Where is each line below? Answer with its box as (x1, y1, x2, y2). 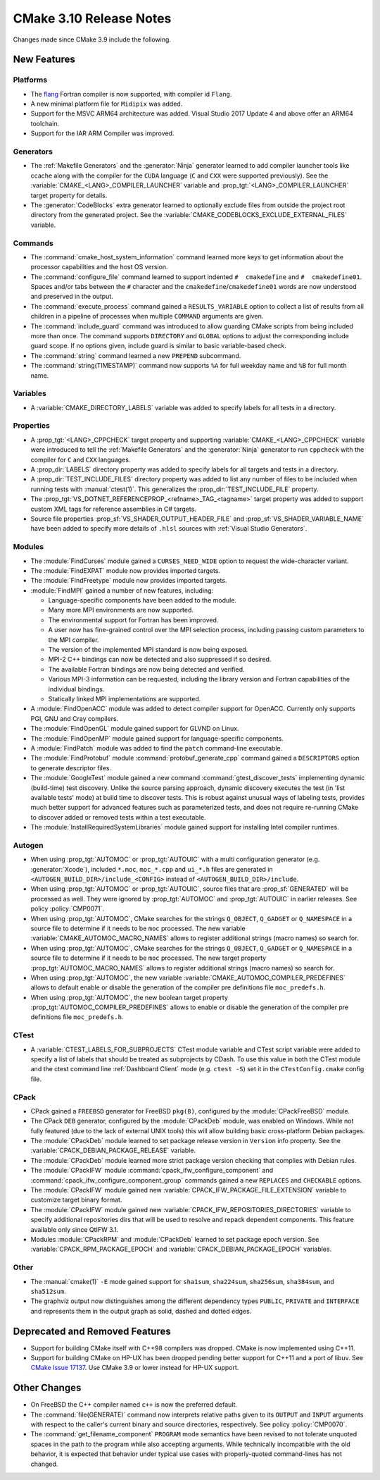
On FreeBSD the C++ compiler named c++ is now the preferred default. (30, 1400, 238, 1409)
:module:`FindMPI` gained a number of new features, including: (30, 586, 214, 595)
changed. (30, 1460, 58, 1468)
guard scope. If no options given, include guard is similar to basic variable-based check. (30, 342, 286, 350)
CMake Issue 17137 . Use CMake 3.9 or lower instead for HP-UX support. (30, 1364, 239, 1372)
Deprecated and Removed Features (13, 1325, 172, 1337)
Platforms (13, 75, 48, 85)
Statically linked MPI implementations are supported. (48, 694, 201, 703)
